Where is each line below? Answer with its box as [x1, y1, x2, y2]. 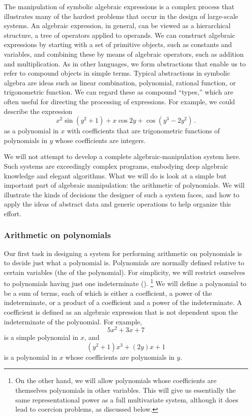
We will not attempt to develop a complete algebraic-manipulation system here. [4, 151, 241, 161]
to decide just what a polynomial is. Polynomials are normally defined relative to [4, 257, 245, 268]
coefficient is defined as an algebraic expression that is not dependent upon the [4, 306, 238, 317]
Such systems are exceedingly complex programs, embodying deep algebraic [4, 160, 228, 171]
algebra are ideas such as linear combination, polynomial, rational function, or [4, 77, 236, 87]
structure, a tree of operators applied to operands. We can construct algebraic [4, 30, 236, 40]
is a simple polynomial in [4, 332, 79, 342]
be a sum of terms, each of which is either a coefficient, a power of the [4, 288, 212, 298]
